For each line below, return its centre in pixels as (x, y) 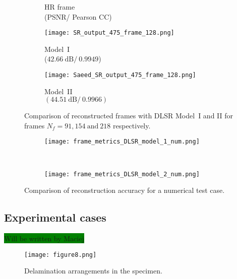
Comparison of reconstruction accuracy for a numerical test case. (125, 190)
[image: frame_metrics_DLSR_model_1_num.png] (122, 142)
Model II (58, 91)
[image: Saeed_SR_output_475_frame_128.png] (120, 75)
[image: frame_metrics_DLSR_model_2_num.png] (122, 174)
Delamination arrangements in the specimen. (93, 271)
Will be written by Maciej (44, 238)
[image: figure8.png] (61, 255)
